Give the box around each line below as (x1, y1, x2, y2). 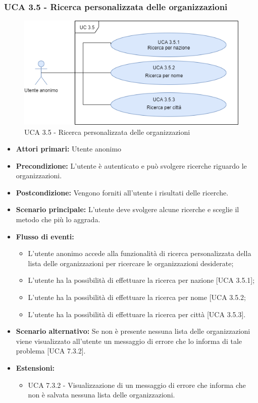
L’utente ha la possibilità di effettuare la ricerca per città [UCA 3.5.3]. (28, 309, 246, 319)
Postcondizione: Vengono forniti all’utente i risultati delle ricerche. (16, 187, 229, 197)
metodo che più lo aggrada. (16, 214, 100, 225)
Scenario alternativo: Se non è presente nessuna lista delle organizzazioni (16, 326, 250, 336)
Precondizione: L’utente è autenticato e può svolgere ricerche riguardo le (16, 160, 247, 171)
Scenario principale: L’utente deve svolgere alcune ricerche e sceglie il (16, 204, 239, 215)
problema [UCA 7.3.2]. (16, 345, 86, 356)
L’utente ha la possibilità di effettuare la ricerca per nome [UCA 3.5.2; (28, 292, 246, 303)
